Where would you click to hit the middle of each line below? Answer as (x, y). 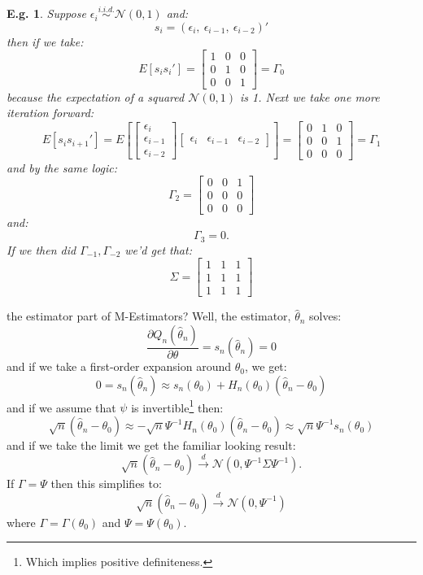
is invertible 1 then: (177, 406)
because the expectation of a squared (96, 96)
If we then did (41, 249)
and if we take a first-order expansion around (119, 366)
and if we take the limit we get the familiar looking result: (151, 445)
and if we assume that (61, 407)
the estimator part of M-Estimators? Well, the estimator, (149, 316)
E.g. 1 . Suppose (46, 13)
